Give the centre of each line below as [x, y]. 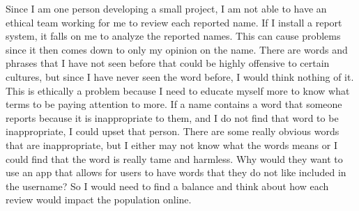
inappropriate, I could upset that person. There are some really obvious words [173, 131]
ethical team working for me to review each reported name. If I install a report [174, 22]
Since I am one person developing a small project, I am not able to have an [166, 8]
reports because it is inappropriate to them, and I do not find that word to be [172, 117]
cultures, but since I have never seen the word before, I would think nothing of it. [180, 76]
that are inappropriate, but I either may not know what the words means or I [171, 144]
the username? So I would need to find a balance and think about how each [167, 186]
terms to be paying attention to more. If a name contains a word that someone [174, 104]
